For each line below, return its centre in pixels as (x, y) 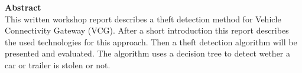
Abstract (23, 7)
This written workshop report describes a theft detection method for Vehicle (143, 19)
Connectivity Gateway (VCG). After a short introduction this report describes (147, 30)
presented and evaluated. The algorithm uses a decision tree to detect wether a (148, 53)
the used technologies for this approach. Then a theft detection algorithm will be (151, 42)
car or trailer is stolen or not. (58, 64)
